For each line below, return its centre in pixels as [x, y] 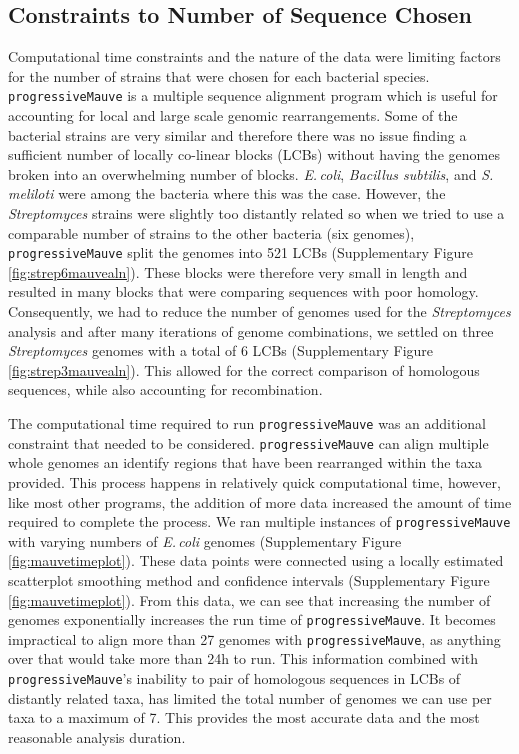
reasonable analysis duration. [97, 736]
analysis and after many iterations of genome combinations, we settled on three [251, 330]
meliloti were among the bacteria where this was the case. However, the [227, 193]
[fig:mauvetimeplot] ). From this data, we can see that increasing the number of [249, 599]
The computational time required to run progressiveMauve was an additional [247, 423]
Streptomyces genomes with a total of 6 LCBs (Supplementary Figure [221, 350]
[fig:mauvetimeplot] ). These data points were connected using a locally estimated [256, 560]
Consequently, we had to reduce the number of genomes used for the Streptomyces [259, 311]
